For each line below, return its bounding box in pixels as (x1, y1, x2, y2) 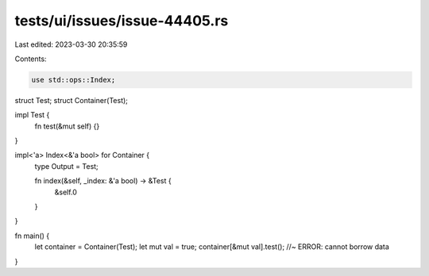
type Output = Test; (34, 161, 99, 171)
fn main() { (14, 231, 50, 240)
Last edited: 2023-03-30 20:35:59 (14, 40, 128, 49)
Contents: (14, 54, 47, 63)
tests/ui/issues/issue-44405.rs (14, 12, 229, 29)
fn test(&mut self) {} (34, 121, 100, 131)
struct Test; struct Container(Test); (14, 95, 129, 105)
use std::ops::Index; (31, 75, 116, 84)
